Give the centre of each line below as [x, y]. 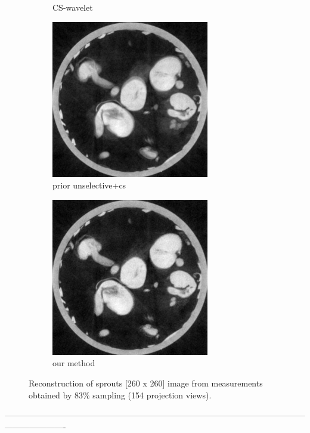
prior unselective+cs [89, 185]
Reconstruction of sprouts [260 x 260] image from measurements [146, 383]
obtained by [50, 395]
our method [74, 363]
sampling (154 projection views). [152, 395]
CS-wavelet [73, 7]
